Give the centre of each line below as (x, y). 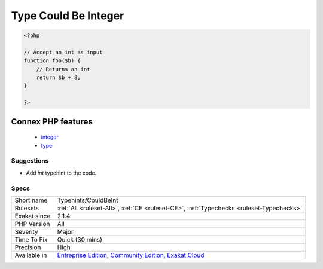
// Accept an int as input (63, 52)
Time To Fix (31, 239)
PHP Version (32, 224)
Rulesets (27, 208)
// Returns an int (63, 69)
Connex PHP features (52, 122)
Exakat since (33, 216)
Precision (28, 247)
